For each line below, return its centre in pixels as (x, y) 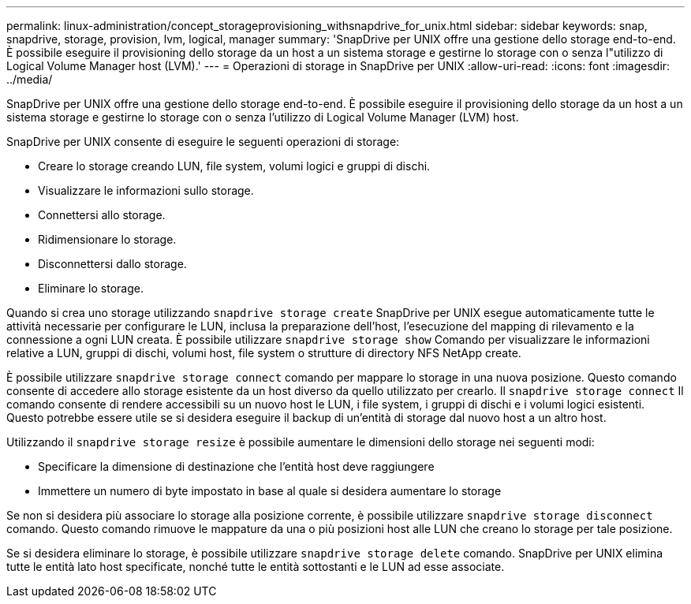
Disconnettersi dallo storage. (112, 264)
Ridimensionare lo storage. (107, 239)
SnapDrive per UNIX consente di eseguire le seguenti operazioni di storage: (203, 142)
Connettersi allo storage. (102, 215)
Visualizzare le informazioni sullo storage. (146, 190)
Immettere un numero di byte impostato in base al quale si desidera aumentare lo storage (270, 491)
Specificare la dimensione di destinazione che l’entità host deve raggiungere (236, 466)
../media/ (30, 79)
